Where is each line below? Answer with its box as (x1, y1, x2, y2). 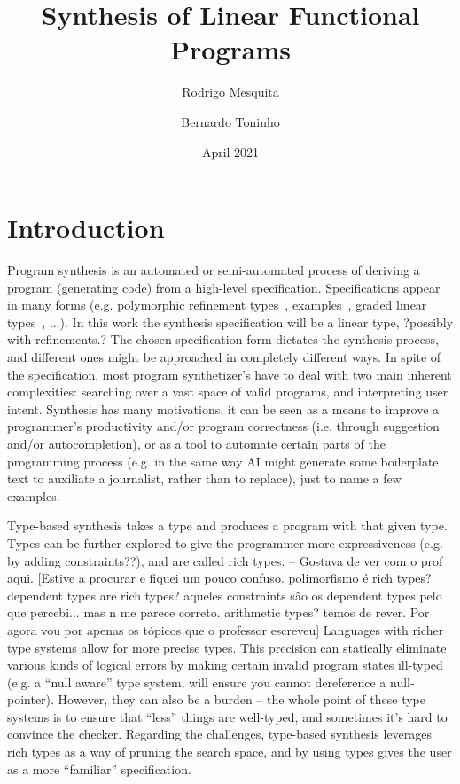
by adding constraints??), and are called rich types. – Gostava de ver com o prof (7, 551, 443, 569)
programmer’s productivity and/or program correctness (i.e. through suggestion (7, 417, 440, 435)
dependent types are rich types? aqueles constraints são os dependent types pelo (7, 585, 442, 604)
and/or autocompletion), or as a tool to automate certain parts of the (7, 434, 386, 452)
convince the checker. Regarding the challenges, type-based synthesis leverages (7, 725, 433, 743)
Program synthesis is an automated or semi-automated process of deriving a (7, 261, 420, 279)
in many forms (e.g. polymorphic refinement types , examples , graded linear (7, 295, 427, 314)
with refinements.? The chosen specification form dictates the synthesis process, (7, 330, 439, 349)
